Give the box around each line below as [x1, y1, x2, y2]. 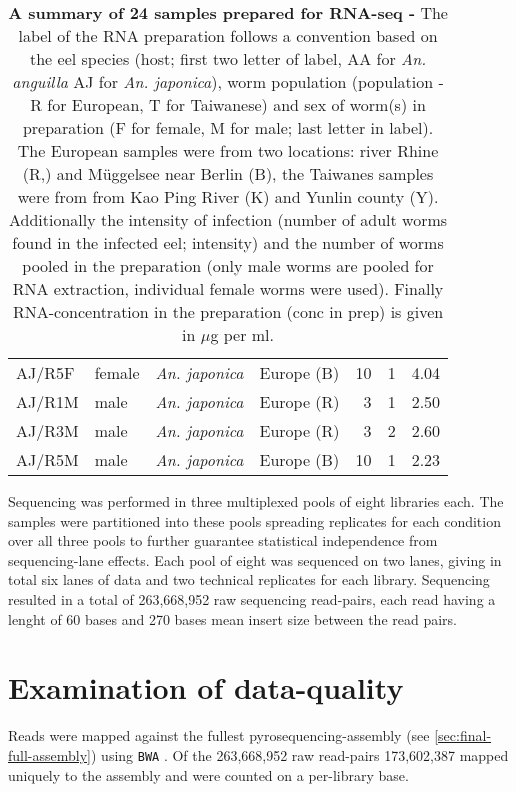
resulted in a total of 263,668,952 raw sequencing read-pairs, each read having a [8, 588, 496, 609]
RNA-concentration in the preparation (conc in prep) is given [12, 300, 444, 323]
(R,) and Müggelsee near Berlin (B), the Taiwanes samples [22, 162, 434, 185]
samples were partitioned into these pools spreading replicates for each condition [8, 510, 501, 531]
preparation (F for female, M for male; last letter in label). [22, 116, 434, 139]
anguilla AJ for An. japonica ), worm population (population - [12, 70, 444, 93]
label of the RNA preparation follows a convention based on [18, 24, 438, 47]
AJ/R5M [16, 448, 79, 471]
